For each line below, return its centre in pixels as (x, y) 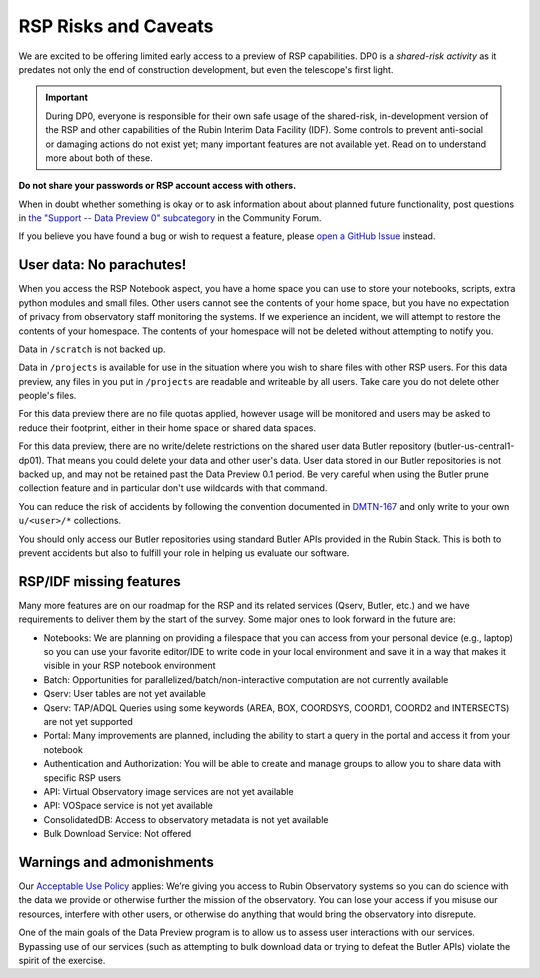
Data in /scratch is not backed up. (92, 349)
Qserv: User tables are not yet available (125, 694)
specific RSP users (82, 777)
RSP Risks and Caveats (116, 26)
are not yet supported (88, 722)
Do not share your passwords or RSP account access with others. (157, 186)
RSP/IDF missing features (99, 581)
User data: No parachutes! (102, 265)
